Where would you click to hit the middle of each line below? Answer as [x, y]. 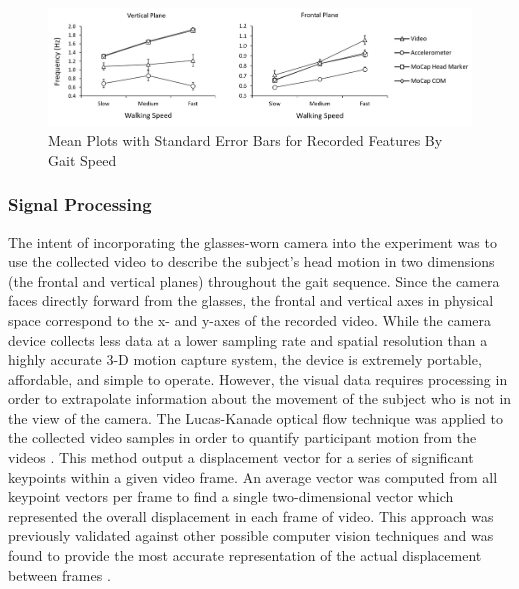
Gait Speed [82, 159]
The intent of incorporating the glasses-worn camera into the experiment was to [252, 241]
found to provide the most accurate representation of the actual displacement [245, 555]
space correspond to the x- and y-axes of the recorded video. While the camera [249, 319]
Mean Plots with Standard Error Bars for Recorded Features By [245, 140]
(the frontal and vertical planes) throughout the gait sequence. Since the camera [254, 280]
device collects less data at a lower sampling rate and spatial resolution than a [248, 339]
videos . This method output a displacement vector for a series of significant [241, 457]
